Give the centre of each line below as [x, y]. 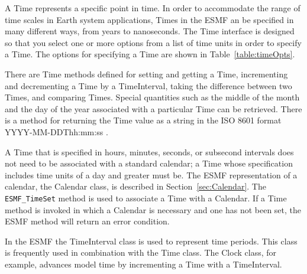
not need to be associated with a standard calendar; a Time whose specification [149, 163]
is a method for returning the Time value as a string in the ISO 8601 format [143, 120]
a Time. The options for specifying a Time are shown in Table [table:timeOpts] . [150, 54]
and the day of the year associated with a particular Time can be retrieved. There [153, 108]
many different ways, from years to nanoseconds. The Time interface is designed [150, 31]
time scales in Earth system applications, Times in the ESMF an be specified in [149, 19]
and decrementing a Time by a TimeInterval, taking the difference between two [148, 85]
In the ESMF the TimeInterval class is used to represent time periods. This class [151, 241]
